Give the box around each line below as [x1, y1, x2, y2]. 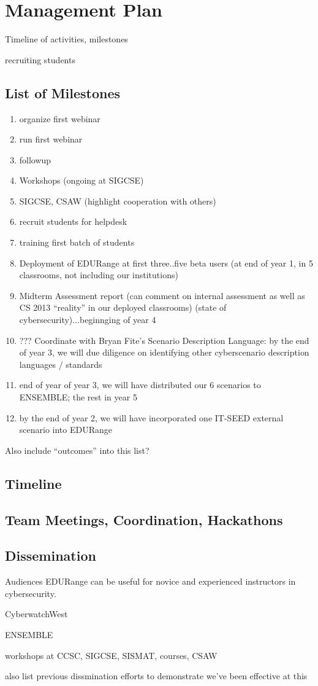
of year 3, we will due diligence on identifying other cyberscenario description [19, 346, 309, 359]
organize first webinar [19, 112, 100, 125]
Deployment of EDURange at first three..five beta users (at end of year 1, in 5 [19, 256, 313, 269]
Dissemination [5, 546, 96, 565]
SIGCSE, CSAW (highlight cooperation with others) [19, 194, 216, 207]
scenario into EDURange [19, 423, 112, 436]
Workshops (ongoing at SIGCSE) [19, 174, 144, 187]
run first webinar [19, 133, 83, 146]
